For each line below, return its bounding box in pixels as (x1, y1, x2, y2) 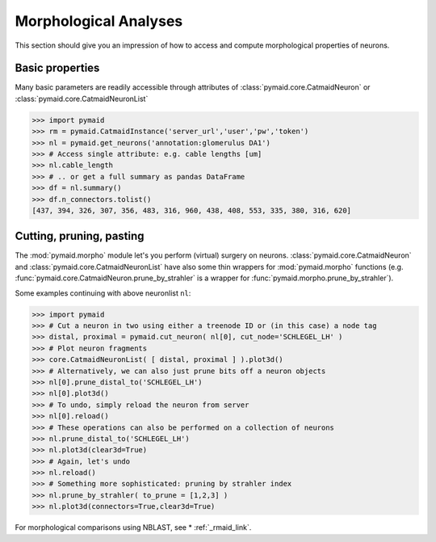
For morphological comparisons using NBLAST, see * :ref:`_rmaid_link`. (15, 523, 252, 532)
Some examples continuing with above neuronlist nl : (15, 288, 191, 298)
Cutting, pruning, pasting (15, 229, 145, 243)
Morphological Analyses (15, 12, 183, 30)
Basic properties (15, 61, 100, 75)
